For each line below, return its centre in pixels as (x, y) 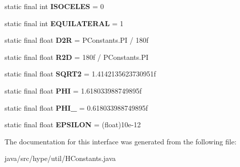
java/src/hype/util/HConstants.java (60, 158)
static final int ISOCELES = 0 (54, 6)
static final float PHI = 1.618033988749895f (73, 90)
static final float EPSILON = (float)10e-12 (73, 124)
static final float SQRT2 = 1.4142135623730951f (80, 74)
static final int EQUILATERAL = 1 (64, 23)
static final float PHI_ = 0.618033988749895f (76, 107)
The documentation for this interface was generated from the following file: (121, 141)
